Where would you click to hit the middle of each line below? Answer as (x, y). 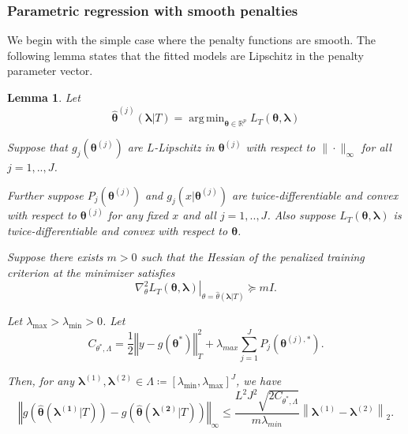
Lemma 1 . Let (44, 97)
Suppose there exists (55, 257)
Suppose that (37, 147)
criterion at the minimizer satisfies (91, 272)
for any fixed (138, 215)
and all (199, 215)
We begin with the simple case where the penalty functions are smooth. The (192, 40)
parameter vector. (50, 71)
